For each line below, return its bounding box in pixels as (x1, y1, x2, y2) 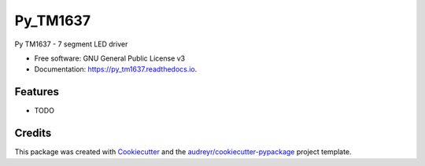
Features (14, 85, 59, 98)
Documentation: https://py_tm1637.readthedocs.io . (34, 65, 198, 74)
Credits (14, 127, 52, 140)
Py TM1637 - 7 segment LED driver (14, 39, 128, 49)
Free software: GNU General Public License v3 (34, 53, 186, 63)
